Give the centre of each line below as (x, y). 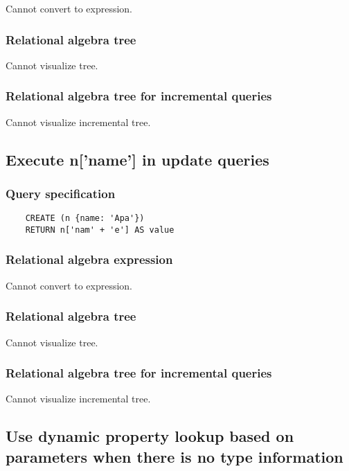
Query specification (61, 193)
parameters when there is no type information (174, 456)
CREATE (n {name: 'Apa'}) (85, 219)
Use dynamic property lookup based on (150, 436)
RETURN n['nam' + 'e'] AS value (100, 230)
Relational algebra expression (89, 259)
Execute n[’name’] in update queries (137, 159)
